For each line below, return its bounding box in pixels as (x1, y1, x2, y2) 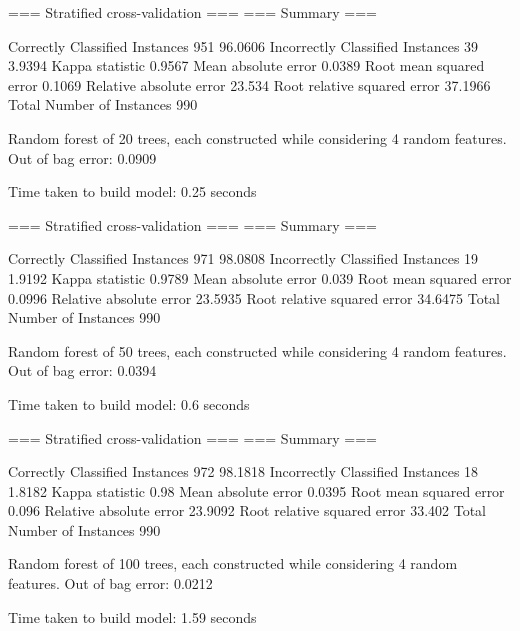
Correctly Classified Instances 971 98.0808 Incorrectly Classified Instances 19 (8, 248, 479, 269)
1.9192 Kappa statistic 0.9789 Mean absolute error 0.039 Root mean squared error (8, 267, 512, 288)
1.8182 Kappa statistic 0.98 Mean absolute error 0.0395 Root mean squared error (8, 480, 505, 501)
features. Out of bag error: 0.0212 (8, 573, 213, 594)
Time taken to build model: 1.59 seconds (8, 606, 257, 627)
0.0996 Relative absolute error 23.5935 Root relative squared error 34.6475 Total (8, 287, 501, 308)
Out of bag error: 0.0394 (8, 360, 157, 381)
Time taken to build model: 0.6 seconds (8, 393, 250, 414)
